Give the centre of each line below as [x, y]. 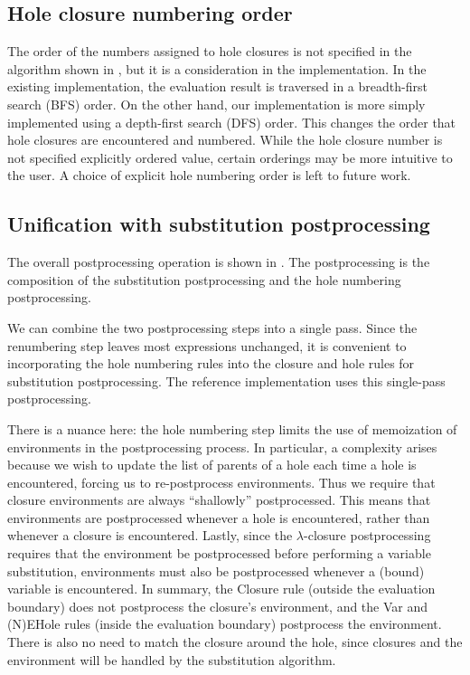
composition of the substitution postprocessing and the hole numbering [204, 279]
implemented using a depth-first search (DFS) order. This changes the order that [232, 122]
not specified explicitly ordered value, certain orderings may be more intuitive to [230, 157]
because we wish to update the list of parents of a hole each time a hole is [212, 465]
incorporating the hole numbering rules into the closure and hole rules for [211, 363]
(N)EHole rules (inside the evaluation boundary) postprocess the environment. [225, 624]
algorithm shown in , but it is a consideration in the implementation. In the [217, 68]
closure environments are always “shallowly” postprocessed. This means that [219, 500]
